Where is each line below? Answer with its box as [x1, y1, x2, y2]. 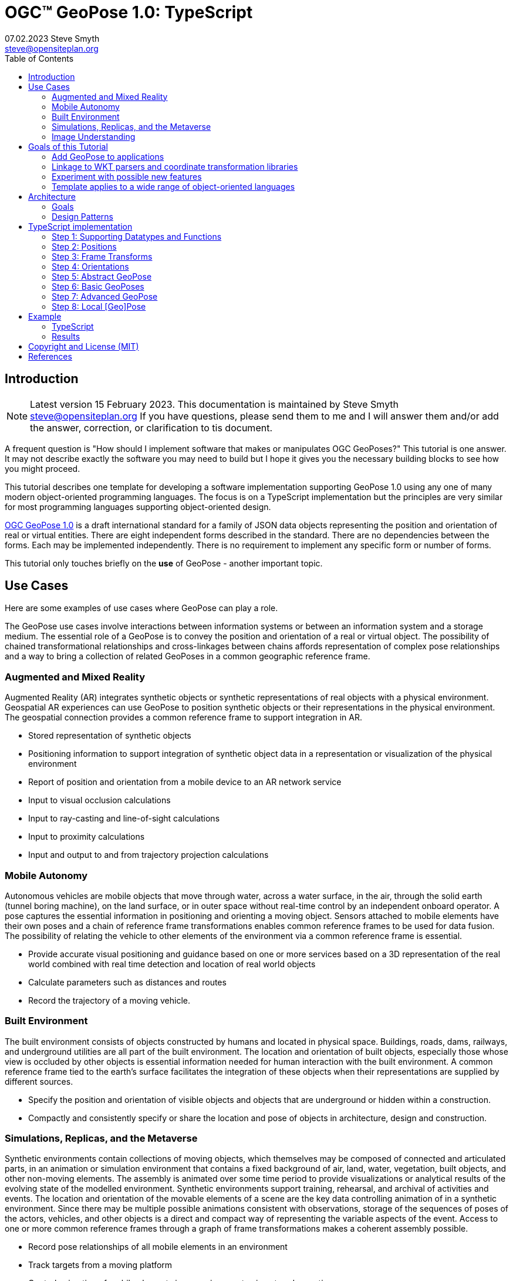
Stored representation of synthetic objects [28, 730, 191, 741]
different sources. [5, 1076, 73, 1086]
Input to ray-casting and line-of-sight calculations [28, 813, 220, 824]
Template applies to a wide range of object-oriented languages [52, 181, 295, 192]
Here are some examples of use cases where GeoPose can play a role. [5, 603, 278, 613]
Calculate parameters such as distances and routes [28, 977, 227, 987]
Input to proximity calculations [28, 831, 145, 842]
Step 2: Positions [52, 241, 117, 251]
